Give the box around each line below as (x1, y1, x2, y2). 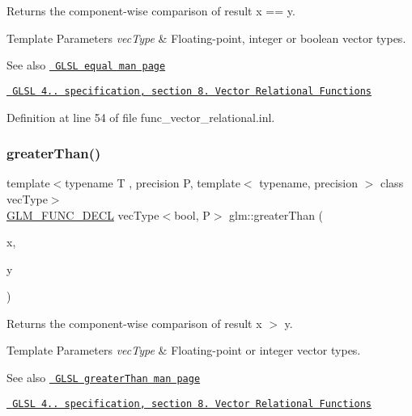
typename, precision (259, 174, 359, 191)
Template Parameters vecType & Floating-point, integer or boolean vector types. (6, 29, 406, 46)
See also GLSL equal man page (6, 57, 166, 74)
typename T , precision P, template (65, 174, 240, 191)
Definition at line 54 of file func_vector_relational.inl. (6, 108, 275, 125)
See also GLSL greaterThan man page (6, 369, 201, 386)
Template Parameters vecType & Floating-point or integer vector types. (6, 342, 361, 359)
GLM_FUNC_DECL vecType (6, 206, 159, 223)
